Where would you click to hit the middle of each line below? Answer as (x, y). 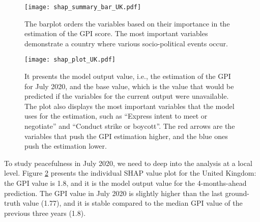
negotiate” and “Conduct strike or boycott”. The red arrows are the (130, 126)
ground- (237, 193)
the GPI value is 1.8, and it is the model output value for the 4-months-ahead (125, 183)
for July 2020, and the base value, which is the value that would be (129, 86)
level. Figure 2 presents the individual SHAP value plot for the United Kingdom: (130, 173)
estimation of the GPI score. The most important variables (116, 33)
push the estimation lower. (66, 146)
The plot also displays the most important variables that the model (129, 106)
